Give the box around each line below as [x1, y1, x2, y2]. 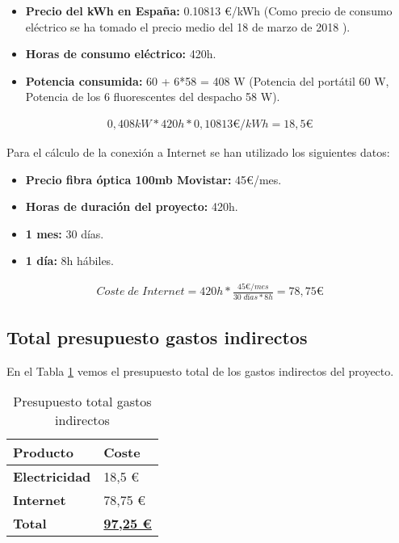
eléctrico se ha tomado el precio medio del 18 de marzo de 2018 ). [25, 18, 351, 35]
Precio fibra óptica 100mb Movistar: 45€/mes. [25, 170, 282, 187]
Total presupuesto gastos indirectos [6, 325, 308, 350]
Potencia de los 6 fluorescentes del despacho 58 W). [25, 88, 280, 105]
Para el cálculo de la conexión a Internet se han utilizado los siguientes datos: [6, 144, 390, 160]
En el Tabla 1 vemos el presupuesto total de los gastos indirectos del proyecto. [6, 362, 394, 379]
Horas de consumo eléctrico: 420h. [25, 45, 216, 62]
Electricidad [13, 467, 91, 486]
